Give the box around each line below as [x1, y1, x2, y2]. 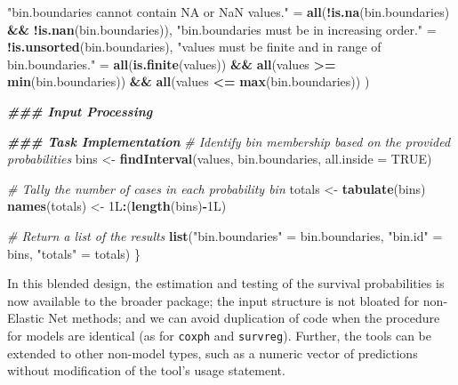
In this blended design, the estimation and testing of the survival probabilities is [7, 274, 445, 293]
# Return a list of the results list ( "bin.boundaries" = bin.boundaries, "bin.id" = [7, 226, 443, 245]
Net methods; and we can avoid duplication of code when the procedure [48, 309, 440, 327]
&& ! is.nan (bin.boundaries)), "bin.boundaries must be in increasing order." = [7, 20, 437, 38]
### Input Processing [7, 101, 153, 120]
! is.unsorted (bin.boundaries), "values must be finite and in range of [7, 37, 382, 56]
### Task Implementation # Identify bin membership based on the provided [7, 132, 451, 150]
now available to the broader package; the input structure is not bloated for [7, 291, 420, 309]
